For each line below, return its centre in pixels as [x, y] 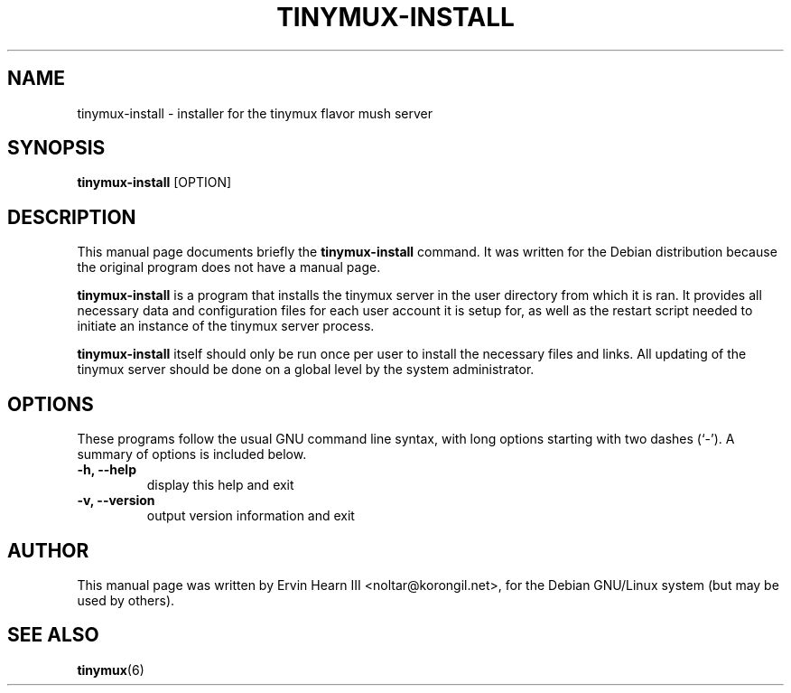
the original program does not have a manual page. [229, 267]
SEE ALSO [53, 635]
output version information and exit [251, 516]
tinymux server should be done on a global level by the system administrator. [306, 370]
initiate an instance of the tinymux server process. [226, 326]
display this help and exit [220, 485]
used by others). [126, 600]
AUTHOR [48, 550]
